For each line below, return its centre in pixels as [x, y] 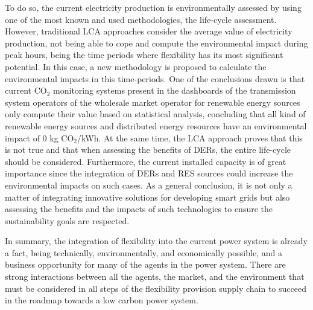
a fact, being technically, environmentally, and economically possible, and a [144, 252]
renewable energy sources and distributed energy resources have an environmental [156, 125]
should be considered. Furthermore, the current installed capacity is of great [146, 161]
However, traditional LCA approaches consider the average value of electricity [149, 31]
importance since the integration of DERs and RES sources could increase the [149, 173]
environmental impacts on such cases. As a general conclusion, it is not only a [149, 185]
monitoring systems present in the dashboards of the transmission [175, 90]
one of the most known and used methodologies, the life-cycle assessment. [141, 19]
